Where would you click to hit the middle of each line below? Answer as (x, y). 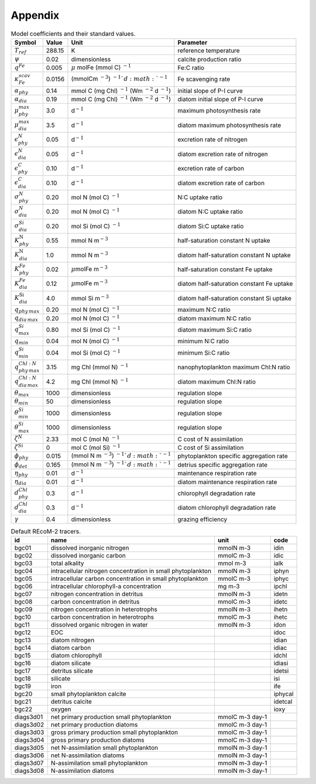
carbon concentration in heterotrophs (102, 617)
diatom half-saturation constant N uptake (234, 255)
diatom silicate (71, 663)
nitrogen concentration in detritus (97, 594)
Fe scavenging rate (204, 79)
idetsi (281, 671)
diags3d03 (29, 732)
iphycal (284, 694)
